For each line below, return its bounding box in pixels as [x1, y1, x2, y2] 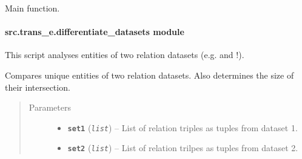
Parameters [29, 101, 71, 114]
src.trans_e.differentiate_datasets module [5, 25, 184, 38]
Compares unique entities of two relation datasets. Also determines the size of [5, 68, 294, 81]
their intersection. [5, 80, 70, 93]
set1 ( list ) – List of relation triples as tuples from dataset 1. [67, 121, 298, 134]
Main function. [5, 2, 60, 14]
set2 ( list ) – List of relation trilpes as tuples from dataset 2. [67, 141, 298, 154]
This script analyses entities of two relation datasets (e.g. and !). [5, 48, 244, 61]
